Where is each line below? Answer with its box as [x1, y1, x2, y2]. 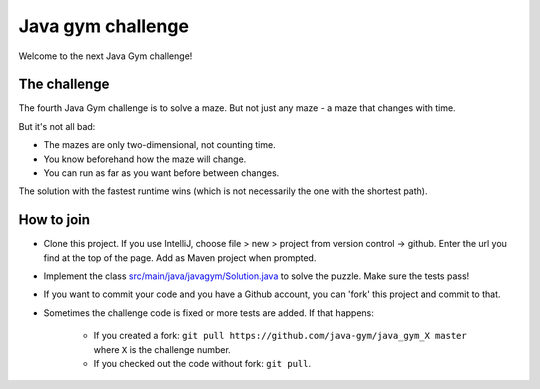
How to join [18, 211, 90, 229]
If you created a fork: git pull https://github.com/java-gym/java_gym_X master [93, 330, 467, 342]
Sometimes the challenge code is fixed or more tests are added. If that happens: [43, 306, 375, 319]
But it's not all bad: [18, 120, 96, 132]
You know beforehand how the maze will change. [43, 153, 247, 165]
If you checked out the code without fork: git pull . [93, 358, 312, 370]
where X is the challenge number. [93, 343, 232, 355]
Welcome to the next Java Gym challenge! [18, 50, 193, 62]
